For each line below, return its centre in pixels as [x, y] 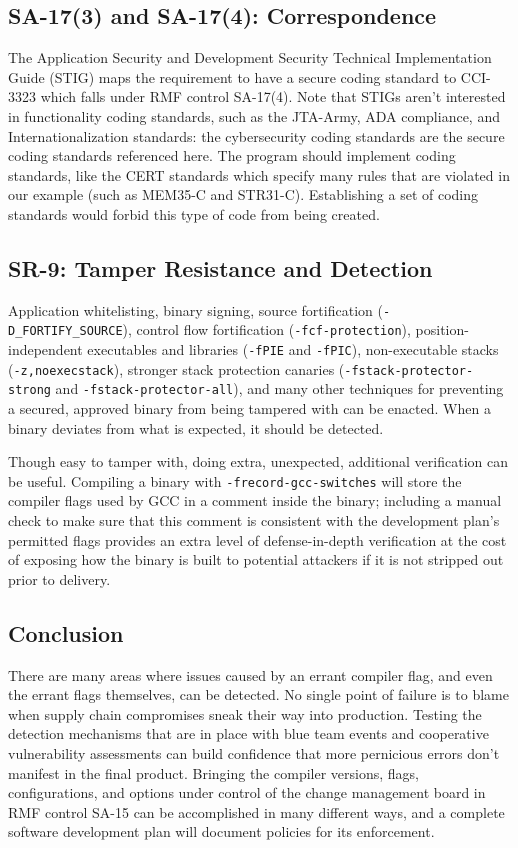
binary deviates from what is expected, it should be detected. [196, 427]
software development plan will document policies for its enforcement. [221, 831]
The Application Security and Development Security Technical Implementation [250, 57]
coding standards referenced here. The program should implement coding [232, 155]
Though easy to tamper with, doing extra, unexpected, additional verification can [258, 461]
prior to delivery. [59, 578]
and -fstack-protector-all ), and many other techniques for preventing [279, 388]
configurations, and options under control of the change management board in [247, 792]
